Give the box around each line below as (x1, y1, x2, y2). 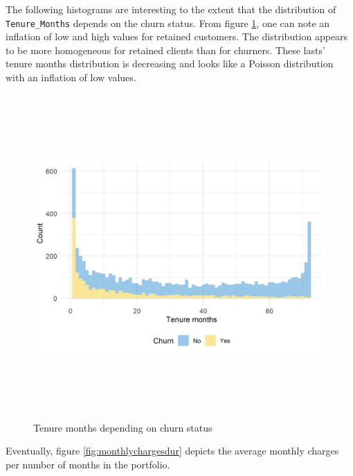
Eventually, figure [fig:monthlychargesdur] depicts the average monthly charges (6, 443, 339, 458)
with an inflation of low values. (6, 70, 136, 85)
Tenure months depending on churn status (33, 420, 212, 434)
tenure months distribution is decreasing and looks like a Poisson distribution (6, 56, 334, 71)
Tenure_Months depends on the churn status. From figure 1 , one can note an (6, 15, 330, 30)
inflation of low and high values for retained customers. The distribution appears (6, 29, 348, 44)
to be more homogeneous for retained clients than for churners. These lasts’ (6, 42, 325, 57)
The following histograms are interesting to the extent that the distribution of (6, 2, 336, 16)
